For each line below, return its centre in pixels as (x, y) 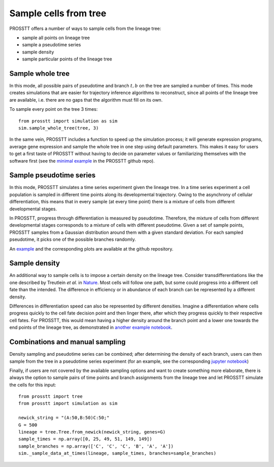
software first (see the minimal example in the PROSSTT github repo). (82, 161)
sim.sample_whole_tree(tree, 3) (59, 128)
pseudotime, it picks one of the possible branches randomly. (73, 239)
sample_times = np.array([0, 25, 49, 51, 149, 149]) (85, 439)
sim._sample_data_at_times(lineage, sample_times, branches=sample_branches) (117, 453)
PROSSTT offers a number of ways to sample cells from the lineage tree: (85, 28)
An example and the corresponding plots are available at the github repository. (91, 248)
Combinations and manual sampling (67, 342)
